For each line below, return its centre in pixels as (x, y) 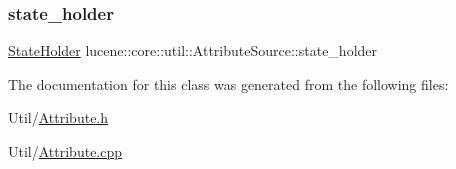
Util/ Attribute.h (58, 117)
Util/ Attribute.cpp (65, 151)
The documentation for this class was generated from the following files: (228, 83)
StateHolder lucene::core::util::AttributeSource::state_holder (193, 50)
